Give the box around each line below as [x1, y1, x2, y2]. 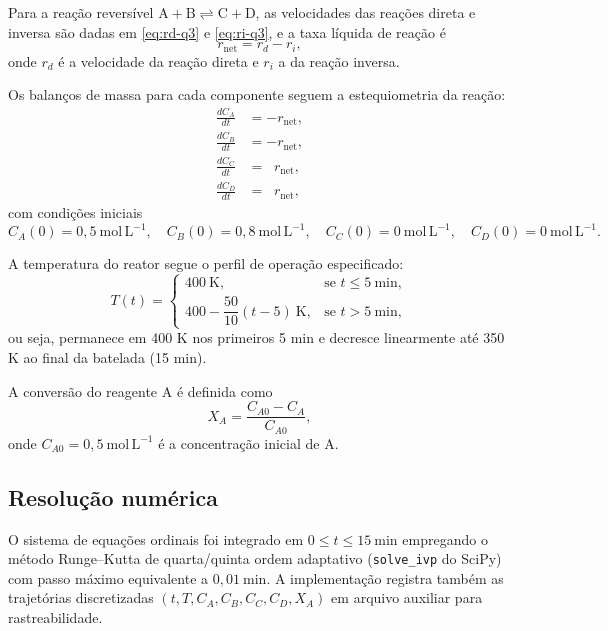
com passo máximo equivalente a [8, 567, 209, 588]
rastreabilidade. [8, 606, 103, 627]
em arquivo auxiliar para [331, 587, 483, 608]
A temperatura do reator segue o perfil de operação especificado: [8, 253, 404, 274]
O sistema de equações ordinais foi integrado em [8, 528, 304, 549]
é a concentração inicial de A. [158, 432, 339, 453]
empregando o [402, 528, 488, 549]
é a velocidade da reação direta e [58, 50, 259, 71]
